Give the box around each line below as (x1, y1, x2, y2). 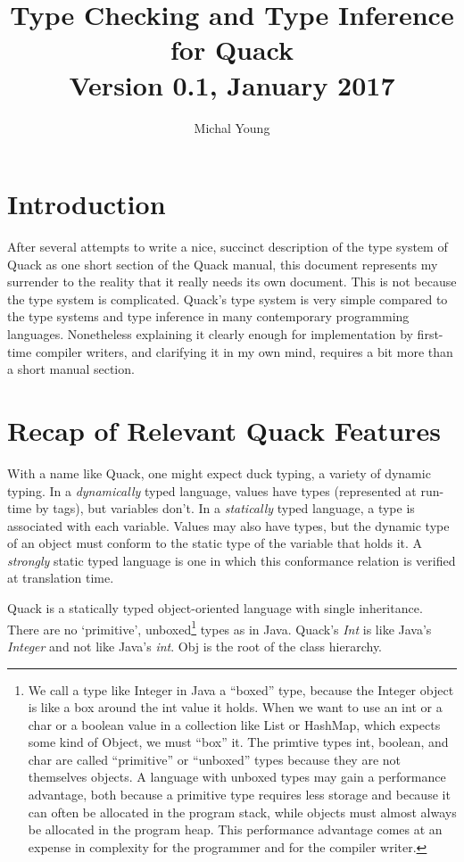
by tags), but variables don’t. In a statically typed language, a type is (35, 499, 415, 518)
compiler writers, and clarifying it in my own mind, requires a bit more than (35, 342, 453, 361)
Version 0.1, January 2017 (69, 66, 395, 103)
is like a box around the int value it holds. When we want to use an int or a (28, 698, 443, 717)
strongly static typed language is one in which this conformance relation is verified (7, 551, 456, 569)
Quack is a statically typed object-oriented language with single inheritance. (7, 599, 423, 617)
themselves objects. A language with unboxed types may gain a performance (28, 767, 446, 786)
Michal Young (194, 118, 270, 137)
